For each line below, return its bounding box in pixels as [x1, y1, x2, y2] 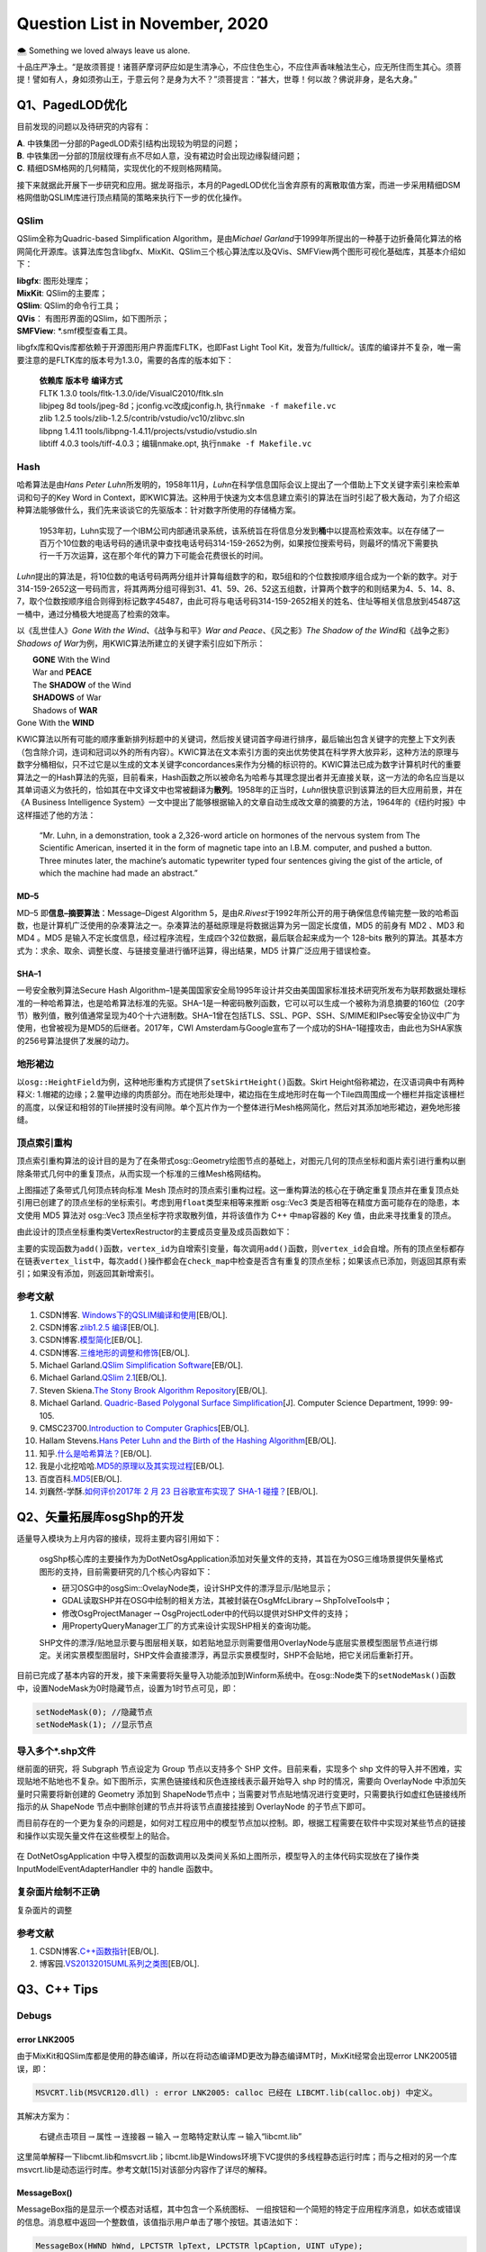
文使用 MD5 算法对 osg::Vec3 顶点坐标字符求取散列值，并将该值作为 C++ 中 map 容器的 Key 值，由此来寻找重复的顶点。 [16, 1210, 456, 1221]
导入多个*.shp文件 [16, 1744, 96, 1757]
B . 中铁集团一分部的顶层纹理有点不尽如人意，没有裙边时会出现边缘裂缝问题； [16, 150, 303, 161]
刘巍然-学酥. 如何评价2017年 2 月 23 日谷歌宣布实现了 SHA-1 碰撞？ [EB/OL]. [39, 1485, 319, 1496]
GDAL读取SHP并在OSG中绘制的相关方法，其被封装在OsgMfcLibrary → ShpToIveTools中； [61, 1595, 392, 1606]
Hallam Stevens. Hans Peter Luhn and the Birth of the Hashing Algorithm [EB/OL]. [39, 1435, 337, 1446]
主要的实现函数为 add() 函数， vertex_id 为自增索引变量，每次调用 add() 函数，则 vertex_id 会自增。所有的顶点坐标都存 [16, 1243, 465, 1254]
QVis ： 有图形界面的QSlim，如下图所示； [16, 313, 170, 323]
